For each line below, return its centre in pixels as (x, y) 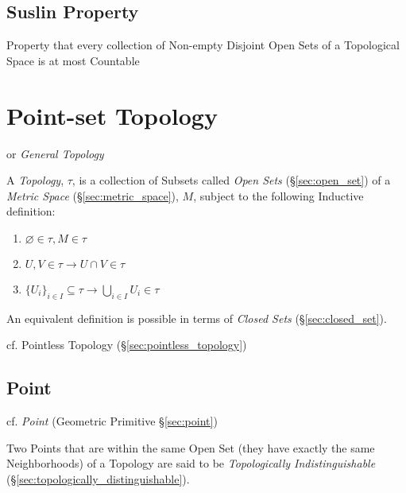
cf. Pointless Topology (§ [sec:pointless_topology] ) (127, 345)
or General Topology (55, 153)
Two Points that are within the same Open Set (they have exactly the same (191, 447)
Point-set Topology (112, 115)
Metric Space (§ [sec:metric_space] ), (93, 195)
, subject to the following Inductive (278, 195)
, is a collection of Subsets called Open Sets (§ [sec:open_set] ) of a (231, 180)
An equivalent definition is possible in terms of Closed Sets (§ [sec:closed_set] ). (197, 318)
